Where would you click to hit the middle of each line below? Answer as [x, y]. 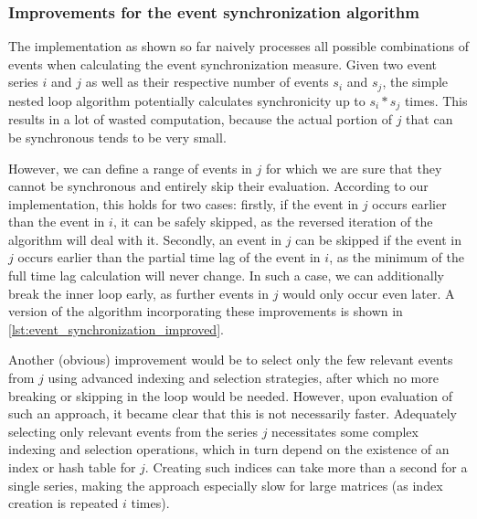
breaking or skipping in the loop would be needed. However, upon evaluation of [230, 395]
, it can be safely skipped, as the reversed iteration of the [273, 222]
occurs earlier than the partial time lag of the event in [169, 257]
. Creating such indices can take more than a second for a [306, 467]
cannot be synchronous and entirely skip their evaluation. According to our [218, 186]
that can [429, 119]
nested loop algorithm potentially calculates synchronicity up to [187, 100]
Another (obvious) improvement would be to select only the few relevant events [231, 360]
